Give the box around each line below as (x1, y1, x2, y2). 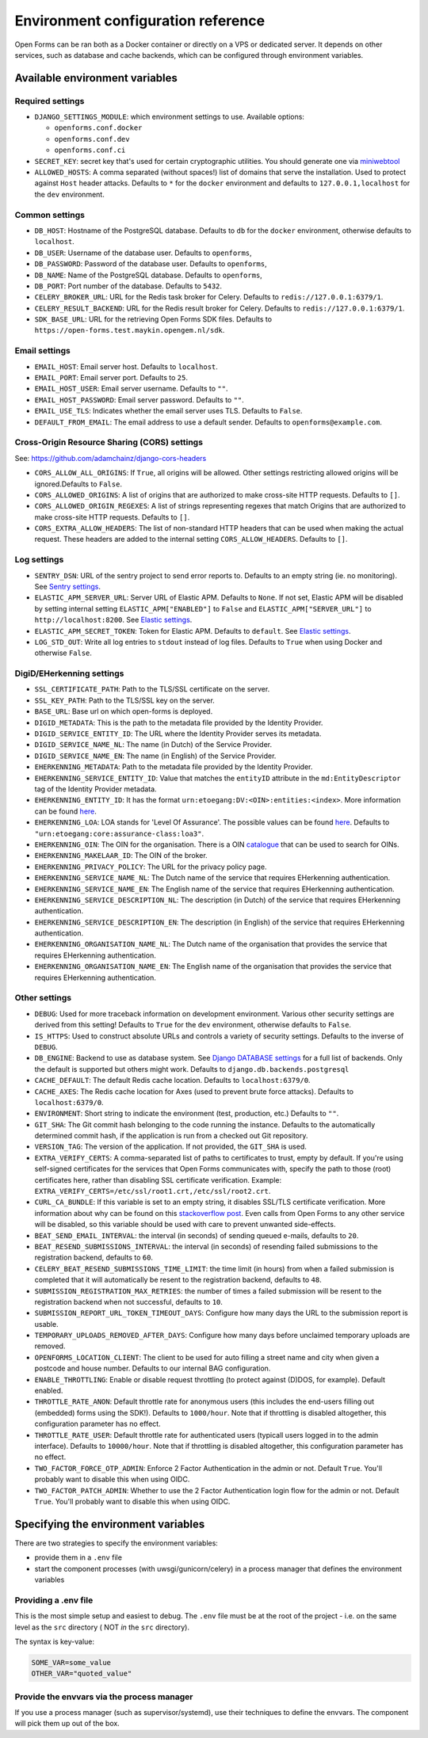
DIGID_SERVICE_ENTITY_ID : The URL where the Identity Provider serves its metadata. (34, 729, 322, 738)
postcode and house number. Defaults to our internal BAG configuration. (34, 1363, 271, 1374)
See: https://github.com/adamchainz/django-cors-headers (14, 453, 207, 463)
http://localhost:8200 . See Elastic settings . (34, 615, 193, 625)
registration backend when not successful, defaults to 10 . (34, 1297, 224, 1306)
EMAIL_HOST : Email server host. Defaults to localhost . (34, 361, 218, 372)
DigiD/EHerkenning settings (14, 668, 124, 679)
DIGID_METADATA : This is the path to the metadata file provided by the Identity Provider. (34, 718, 323, 727)
